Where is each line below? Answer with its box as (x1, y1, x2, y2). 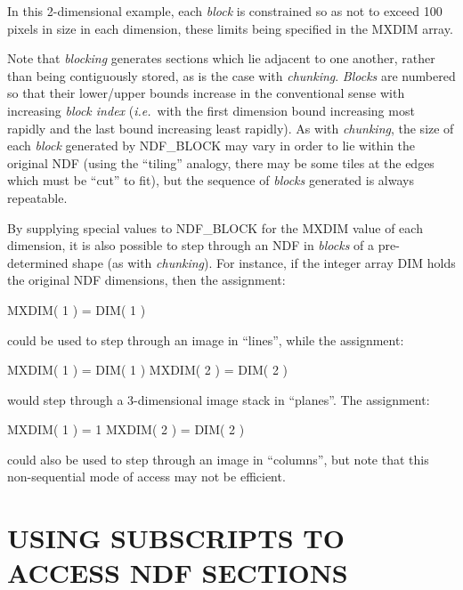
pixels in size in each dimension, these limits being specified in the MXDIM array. (7, 19, 453, 37)
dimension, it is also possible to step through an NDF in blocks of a (7, 236, 375, 255)
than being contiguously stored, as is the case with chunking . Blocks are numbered (7, 66, 456, 85)
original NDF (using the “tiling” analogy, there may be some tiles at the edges (7, 153, 435, 172)
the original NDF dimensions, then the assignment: (7, 271, 286, 289)
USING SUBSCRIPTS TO (7, 520, 345, 556)
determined (7, 253, 69, 271)
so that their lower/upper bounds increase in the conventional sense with (7, 84, 405, 102)
